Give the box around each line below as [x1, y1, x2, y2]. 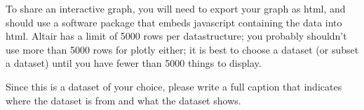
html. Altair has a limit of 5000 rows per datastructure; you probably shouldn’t [6, 29, 347, 43]
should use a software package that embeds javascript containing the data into [6, 15, 342, 29]
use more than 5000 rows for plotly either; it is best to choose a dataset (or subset [6, 42, 359, 56]
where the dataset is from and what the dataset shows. [6, 93, 241, 107]
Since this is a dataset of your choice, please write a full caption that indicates [6, 79, 342, 93]
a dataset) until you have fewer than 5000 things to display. [6, 56, 262, 70]
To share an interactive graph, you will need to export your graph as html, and [6, 1, 346, 15]
